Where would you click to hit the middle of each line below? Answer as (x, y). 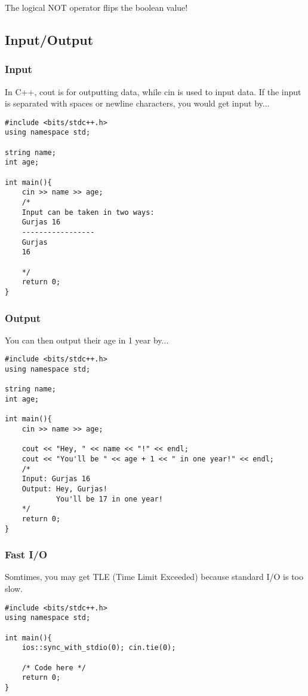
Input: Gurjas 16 (56, 479)
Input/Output (49, 39)
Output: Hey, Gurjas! (64, 489)
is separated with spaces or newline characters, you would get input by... (137, 103)
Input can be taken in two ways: (88, 212)
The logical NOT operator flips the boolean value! (96, 7)
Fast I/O (26, 554)
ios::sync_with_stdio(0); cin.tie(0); (99, 648)
